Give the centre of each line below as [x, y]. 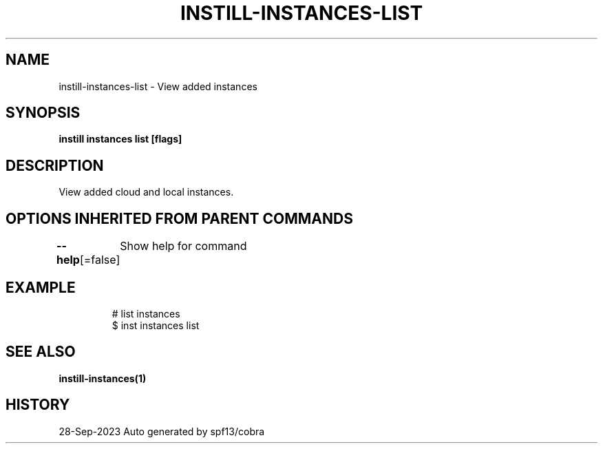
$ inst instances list [156, 325]
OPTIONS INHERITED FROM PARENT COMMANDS [179, 218]
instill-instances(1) [103, 378]
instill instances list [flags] [120, 139]
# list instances [146, 313]
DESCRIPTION [55, 165]
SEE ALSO [41, 352]
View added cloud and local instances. [146, 192]
